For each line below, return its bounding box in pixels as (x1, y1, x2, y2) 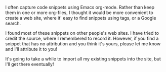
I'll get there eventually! (5, 61, 54, 67)
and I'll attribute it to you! (5, 46, 57, 52)
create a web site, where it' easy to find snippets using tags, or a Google (5, 15, 156, 21)
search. (5, 20, 21, 26)
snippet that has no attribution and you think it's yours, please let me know (5, 41, 161, 47)
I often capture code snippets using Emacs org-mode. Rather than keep (5, 5, 155, 10)
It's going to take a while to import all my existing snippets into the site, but (5, 56, 161, 62)
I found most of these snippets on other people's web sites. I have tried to (5, 30, 159, 36)
